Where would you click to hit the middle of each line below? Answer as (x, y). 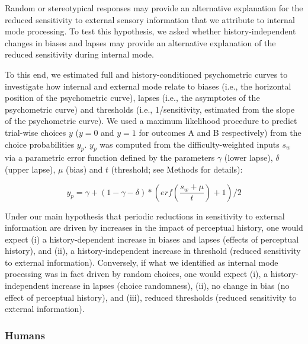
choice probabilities (40, 144)
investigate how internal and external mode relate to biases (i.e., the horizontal (148, 86)
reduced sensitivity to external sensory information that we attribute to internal (150, 19)
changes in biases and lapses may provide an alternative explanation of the (140, 42)
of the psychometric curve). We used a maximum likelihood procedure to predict (151, 121)
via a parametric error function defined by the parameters (110, 157)
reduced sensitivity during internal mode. (79, 54)
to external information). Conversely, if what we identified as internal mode (142, 262)
